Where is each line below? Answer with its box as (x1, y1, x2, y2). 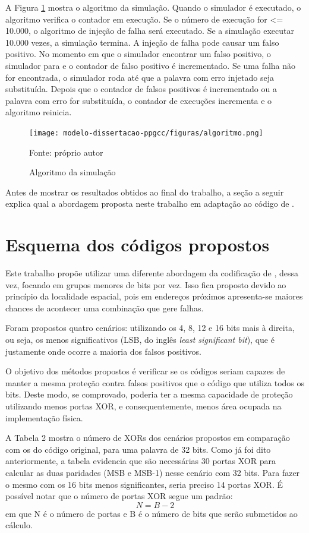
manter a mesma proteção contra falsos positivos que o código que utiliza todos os (5, 376, 305, 389)
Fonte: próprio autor (29, 146, 103, 158)
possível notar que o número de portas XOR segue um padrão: (5, 490, 233, 502)
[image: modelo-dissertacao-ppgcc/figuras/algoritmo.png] (29, 128, 263, 137)
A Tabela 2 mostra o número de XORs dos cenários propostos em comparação (5, 431, 290, 444)
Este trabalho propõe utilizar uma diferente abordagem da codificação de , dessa (5, 267, 298, 279)
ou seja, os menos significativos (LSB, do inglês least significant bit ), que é (5, 333, 275, 346)
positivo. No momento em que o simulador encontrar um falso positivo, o (5, 48, 271, 60)
